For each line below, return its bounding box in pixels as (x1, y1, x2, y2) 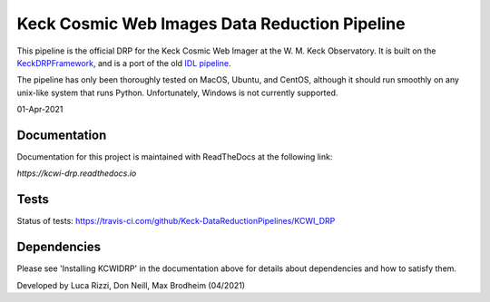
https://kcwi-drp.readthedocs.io (16, 168, 137, 179)
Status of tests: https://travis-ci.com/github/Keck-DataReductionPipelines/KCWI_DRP (16, 216, 336, 227)
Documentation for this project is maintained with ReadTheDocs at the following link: (16, 151, 333, 162)
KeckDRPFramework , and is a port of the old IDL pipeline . (16, 57, 231, 68)
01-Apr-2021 (16, 104, 64, 115)
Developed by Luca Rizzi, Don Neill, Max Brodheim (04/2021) (16, 279, 245, 290)
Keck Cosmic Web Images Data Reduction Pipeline (16, 14, 406, 34)
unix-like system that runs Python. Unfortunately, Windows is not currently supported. (16, 87, 338, 98)
